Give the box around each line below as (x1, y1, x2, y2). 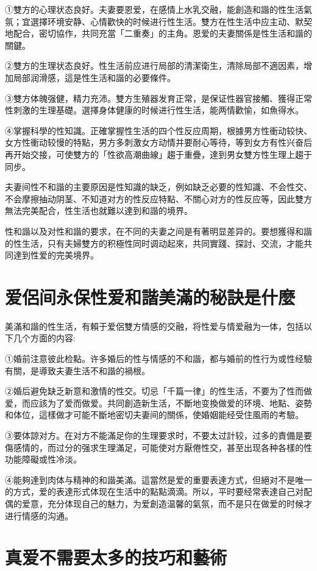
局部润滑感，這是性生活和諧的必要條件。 (13, 71, 176, 83)
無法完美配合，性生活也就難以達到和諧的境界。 (5, 204, 193, 217)
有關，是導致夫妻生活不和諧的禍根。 (5, 364, 150, 377)
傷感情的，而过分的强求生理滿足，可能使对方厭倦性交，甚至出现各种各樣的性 (5, 441, 312, 453)
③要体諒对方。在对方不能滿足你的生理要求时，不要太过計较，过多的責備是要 (5, 428, 312, 441)
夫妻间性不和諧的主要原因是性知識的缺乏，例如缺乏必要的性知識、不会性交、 (5, 180, 312, 193)
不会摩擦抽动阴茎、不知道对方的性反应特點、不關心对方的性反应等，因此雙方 (5, 192, 312, 205)
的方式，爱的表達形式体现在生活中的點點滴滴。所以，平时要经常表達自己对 (5, 485, 304, 498)
